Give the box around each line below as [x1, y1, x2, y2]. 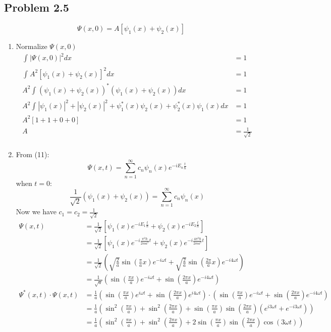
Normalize [16, 41, 47, 52]
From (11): [16, 149, 49, 159]
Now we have [16, 206, 57, 217]
